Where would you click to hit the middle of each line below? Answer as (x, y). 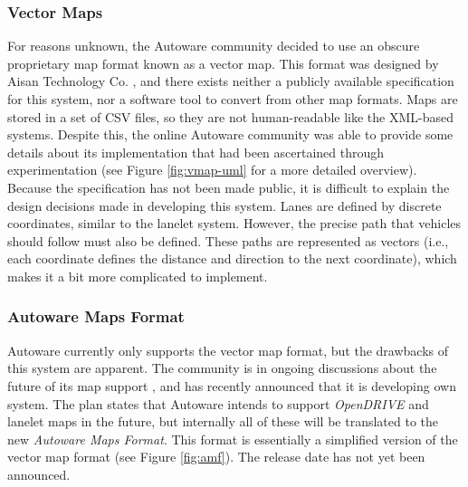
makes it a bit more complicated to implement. (138, 276)
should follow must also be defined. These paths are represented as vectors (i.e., (228, 240)
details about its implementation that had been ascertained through (196, 152)
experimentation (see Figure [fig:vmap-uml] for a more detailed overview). (212, 170)
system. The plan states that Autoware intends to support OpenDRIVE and (218, 403)
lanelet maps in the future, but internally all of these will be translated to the (223, 421)
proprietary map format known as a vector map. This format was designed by (223, 63)
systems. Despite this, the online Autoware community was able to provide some (230, 134)
